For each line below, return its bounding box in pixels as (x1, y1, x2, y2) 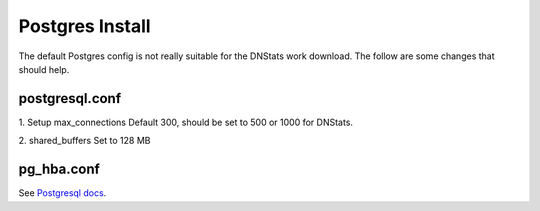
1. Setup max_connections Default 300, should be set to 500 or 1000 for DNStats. (18, 116, 354, 128)
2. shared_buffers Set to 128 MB (18, 135, 151, 147)
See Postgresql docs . (18, 187, 107, 199)
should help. (18, 63, 70, 75)
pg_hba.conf (18, 161, 100, 178)
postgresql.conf (18, 90, 122, 107)
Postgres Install (18, 15, 151, 37)
